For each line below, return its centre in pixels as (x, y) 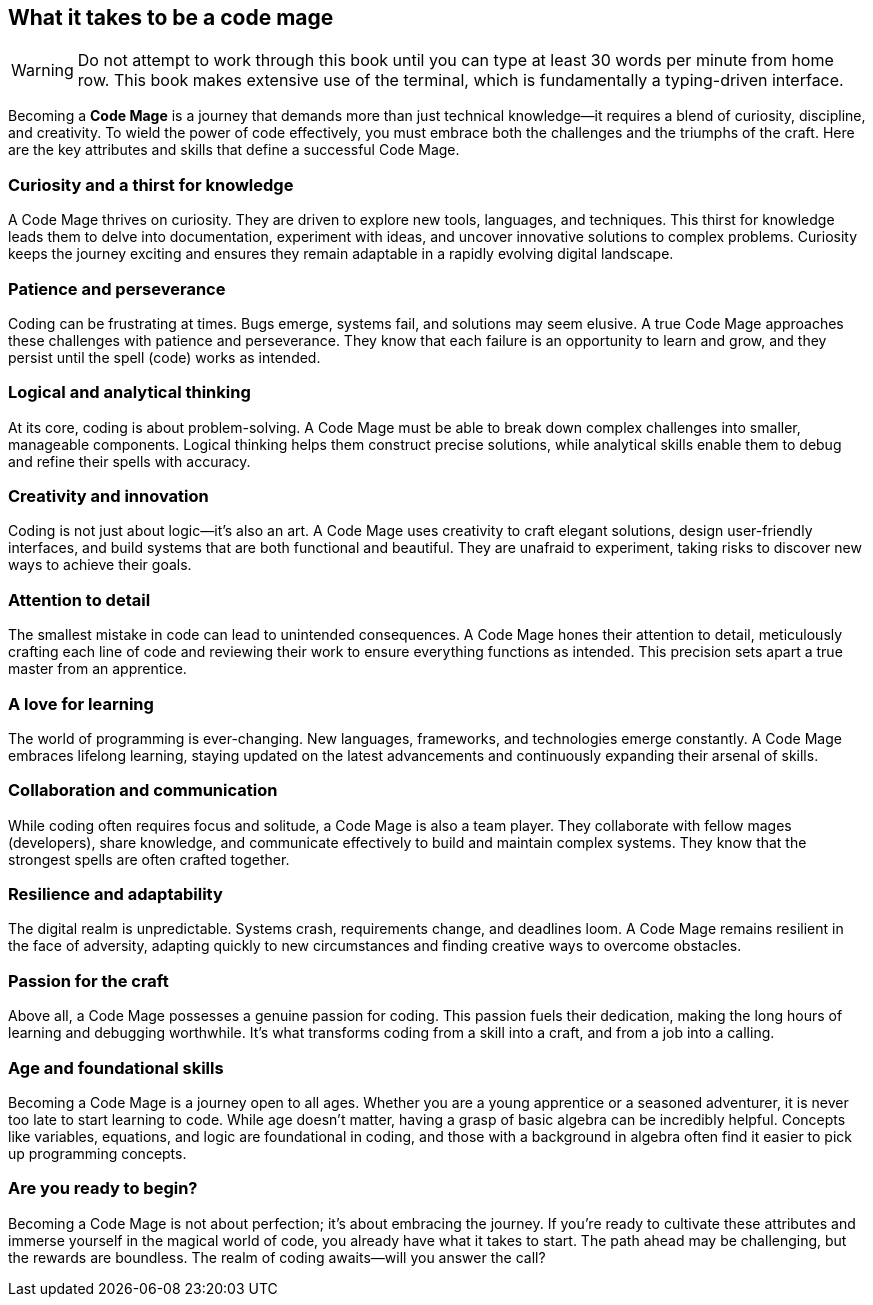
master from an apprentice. (97, 669)
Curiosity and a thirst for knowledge (151, 184)
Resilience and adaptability (115, 894)
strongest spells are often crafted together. (149, 859)
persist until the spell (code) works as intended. (164, 357)
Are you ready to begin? (103, 1188)
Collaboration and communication (143, 790)
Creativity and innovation (108, 496)
